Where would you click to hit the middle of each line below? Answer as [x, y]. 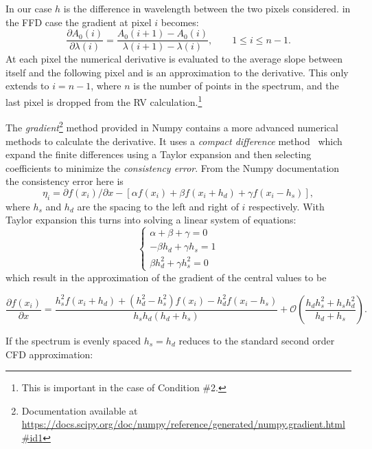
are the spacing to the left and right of [158, 206]
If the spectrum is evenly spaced [73, 341]
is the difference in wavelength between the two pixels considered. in [207, 8]
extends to [27, 86]
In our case [29, 8]
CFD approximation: [49, 354]
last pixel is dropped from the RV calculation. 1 [104, 101]
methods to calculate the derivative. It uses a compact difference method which [174, 141]
